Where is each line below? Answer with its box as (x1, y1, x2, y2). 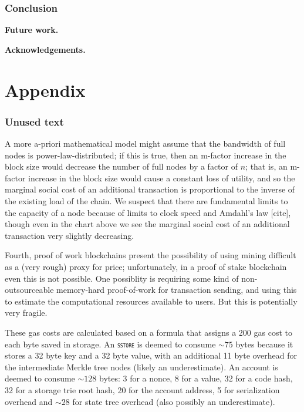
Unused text (5, 114, 64, 129)
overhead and (5, 395, 53, 407)
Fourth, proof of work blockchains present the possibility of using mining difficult (5, 249, 296, 261)
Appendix (5, 77, 86, 102)
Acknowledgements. (5, 43, 86, 55)
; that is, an (245, 160, 288, 173)
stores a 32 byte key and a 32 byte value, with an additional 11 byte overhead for (5, 349, 298, 362)
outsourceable (5, 283, 54, 296)
